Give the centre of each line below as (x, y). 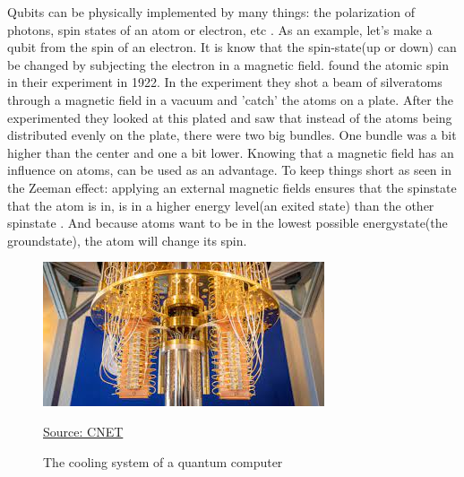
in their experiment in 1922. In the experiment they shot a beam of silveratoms (225, 82)
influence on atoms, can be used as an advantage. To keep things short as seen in (229, 170)
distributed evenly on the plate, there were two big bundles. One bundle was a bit (232, 135)
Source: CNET (83, 431)
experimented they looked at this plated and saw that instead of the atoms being (230, 117)
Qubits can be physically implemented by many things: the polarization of (211, 12)
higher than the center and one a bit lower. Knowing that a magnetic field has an (231, 152)
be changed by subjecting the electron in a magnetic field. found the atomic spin (228, 64)
